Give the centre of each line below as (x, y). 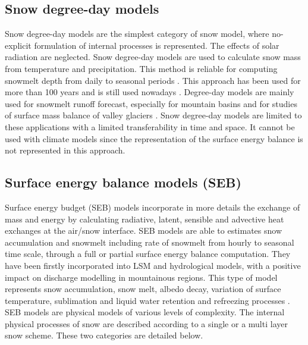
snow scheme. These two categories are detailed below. (104, 335)
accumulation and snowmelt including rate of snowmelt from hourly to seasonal (150, 242)
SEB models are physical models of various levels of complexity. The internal (145, 312)
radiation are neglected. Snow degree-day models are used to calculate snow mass (153, 57)
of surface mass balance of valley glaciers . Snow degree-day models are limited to (153, 115)
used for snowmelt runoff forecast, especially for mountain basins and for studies (151, 103)
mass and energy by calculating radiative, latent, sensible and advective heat (144, 219)
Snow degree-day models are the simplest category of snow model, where (137, 34)
